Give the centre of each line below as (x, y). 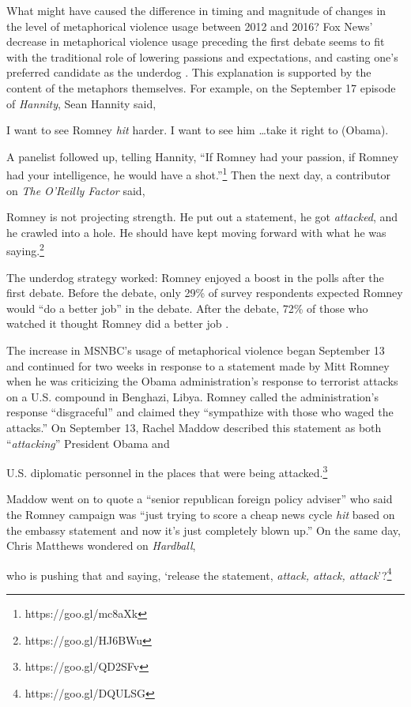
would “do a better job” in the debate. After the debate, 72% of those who (187, 308)
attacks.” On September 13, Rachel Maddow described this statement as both (194, 427)
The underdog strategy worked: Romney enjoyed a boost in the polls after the (195, 277)
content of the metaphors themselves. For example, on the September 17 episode (201, 87)
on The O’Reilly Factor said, (76, 190)
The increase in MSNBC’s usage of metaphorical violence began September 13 (196, 350)
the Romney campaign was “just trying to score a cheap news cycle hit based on (201, 514)
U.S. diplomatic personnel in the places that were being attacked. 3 (167, 471)
